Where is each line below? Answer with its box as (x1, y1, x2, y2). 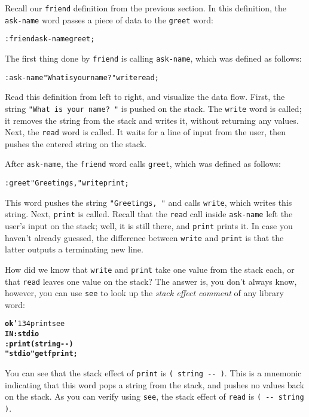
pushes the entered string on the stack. (5, 137, 147, 150)
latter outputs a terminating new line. (5, 243, 143, 255)
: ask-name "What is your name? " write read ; (5, 73, 159, 82)
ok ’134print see (5, 319, 65, 328)
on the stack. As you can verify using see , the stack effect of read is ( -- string (5, 390, 304, 403)
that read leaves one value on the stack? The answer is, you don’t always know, (5, 275, 297, 287)
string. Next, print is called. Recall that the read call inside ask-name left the (5, 208, 293, 220)
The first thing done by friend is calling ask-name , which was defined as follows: (5, 51, 302, 64)
